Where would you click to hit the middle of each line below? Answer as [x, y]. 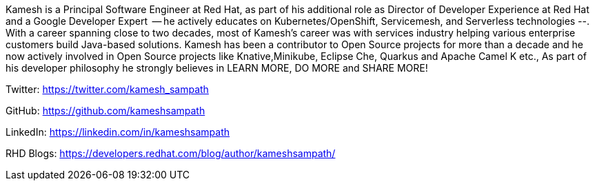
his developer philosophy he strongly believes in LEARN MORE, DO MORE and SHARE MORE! [217, 68]
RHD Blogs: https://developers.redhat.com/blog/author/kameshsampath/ [171, 153]
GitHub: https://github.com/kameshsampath [105, 111]
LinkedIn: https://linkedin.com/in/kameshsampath [118, 132]
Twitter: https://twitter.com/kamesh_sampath [107, 89]
